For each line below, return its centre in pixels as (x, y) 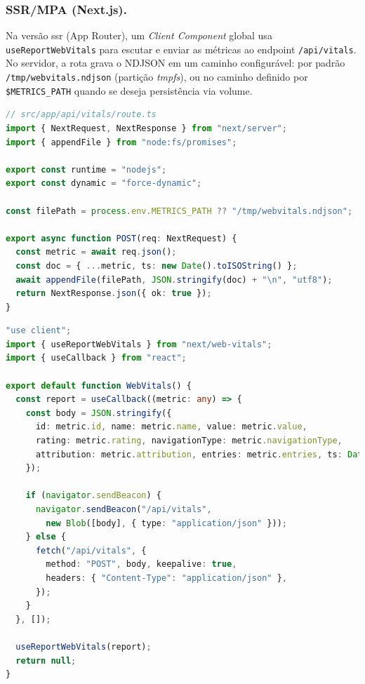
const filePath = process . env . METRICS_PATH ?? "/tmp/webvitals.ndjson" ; (179, 211)
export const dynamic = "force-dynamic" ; (104, 183)
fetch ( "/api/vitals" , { (91, 550)
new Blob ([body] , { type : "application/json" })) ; (167, 523)
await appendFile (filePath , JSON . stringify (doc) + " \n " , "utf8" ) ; (174, 280)
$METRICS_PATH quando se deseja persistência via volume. (129, 90)
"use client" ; (39, 331)
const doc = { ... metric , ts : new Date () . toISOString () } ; (157, 266)
